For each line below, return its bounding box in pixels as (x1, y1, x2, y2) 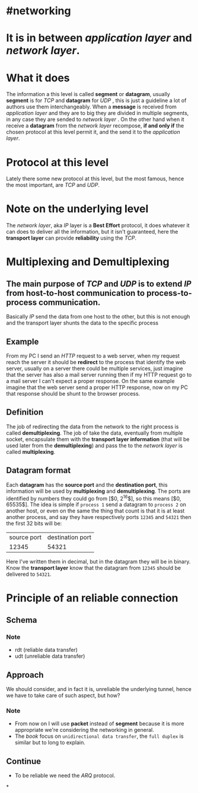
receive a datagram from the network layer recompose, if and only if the (6, 122, 184, 129)
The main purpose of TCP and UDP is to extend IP (6, 279, 191, 289)
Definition (6, 407, 43, 418)
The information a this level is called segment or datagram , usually (6, 91, 170, 98)
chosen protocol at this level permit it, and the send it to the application (6, 129, 181, 136)
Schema (6, 615, 37, 625)
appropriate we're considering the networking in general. (14, 727, 154, 734)
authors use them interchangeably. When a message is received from (6, 103, 177, 110)
